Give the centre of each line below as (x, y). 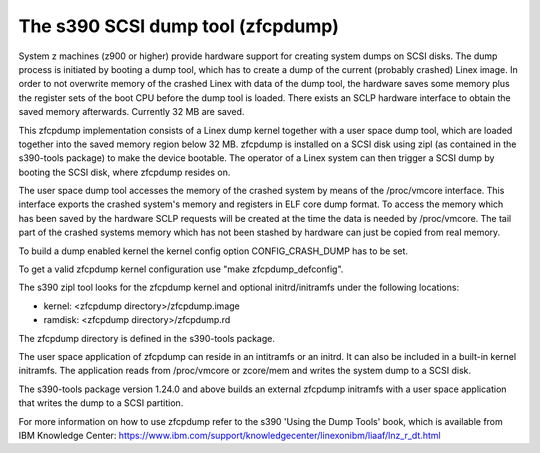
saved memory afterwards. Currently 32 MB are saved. (131, 112)
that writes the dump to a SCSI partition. (101, 403)
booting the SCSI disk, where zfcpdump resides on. (124, 172)
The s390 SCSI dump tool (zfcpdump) (178, 26)
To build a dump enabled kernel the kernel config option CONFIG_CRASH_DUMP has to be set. (213, 251)
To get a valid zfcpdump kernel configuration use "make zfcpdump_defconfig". (181, 269)
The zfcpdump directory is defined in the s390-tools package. (146, 338)
